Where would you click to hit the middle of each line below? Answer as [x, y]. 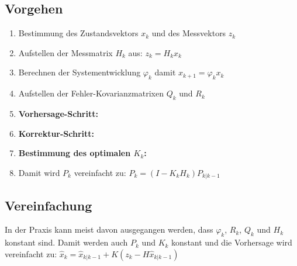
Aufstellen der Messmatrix [65, 52]
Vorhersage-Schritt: [58, 113]
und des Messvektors [189, 33]
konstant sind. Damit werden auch [66, 242]
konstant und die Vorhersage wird [232, 242]
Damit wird [39, 172]
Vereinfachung [49, 205]
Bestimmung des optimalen [75, 153]
